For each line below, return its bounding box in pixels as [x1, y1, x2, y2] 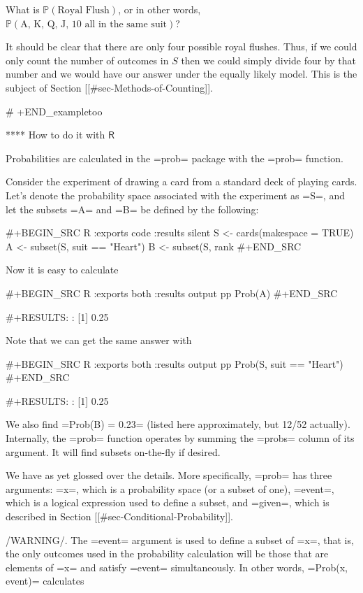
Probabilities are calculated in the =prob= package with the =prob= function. [6, 150, 343, 165]
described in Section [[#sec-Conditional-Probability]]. [6, 509, 233, 524]
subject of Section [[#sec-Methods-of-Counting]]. [6, 80, 213, 94]
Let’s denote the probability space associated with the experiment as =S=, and [6, 187, 345, 202]
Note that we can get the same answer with [6, 333, 192, 348]
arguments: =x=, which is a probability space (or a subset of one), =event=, [6, 481, 334, 496]
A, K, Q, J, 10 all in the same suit [20, 19, 168, 29]
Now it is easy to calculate [6, 262, 119, 277]
